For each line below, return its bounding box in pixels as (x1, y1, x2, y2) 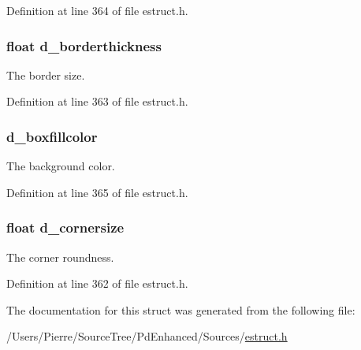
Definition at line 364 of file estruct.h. (6, 2, 188, 18)
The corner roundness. (6, 248, 114, 265)
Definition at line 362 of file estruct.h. (6, 275, 188, 292)
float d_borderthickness (6, 35, 162, 55)
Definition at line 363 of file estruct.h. (6, 93, 188, 110)
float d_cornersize (6, 218, 125, 237)
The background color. (6, 158, 115, 174)
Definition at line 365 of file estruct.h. (6, 184, 188, 200)
